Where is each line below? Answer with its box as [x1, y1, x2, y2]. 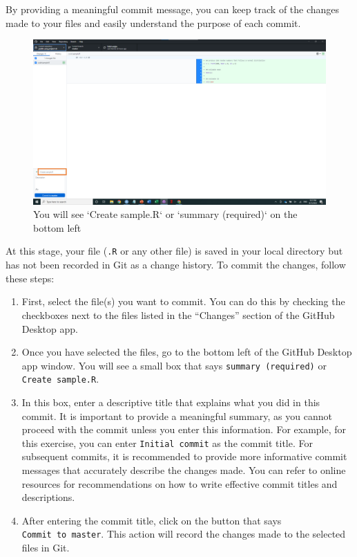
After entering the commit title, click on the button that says [21, 513, 282, 527]
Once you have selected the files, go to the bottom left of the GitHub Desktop [21, 345, 352, 359]
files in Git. [21, 540, 70, 555]
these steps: [6, 271, 55, 285]
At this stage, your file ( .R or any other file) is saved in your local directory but [6, 244, 343, 258]
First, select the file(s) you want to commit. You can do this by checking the [21, 294, 345, 309]
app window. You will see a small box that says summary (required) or [21, 358, 327, 372]
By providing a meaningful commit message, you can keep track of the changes [6, 2, 340, 16]
